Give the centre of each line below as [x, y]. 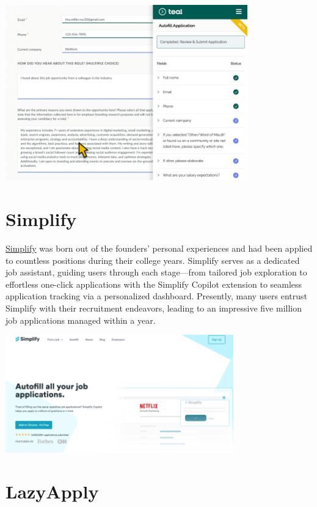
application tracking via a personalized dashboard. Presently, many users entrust [157, 296]
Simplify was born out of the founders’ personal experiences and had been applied [159, 248]
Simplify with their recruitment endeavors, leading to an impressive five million [154, 308]
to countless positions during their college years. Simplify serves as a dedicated [153, 260]
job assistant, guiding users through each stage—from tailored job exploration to [156, 272]
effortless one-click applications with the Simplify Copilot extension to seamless [154, 284]
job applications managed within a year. [81, 320]
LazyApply [52, 491]
